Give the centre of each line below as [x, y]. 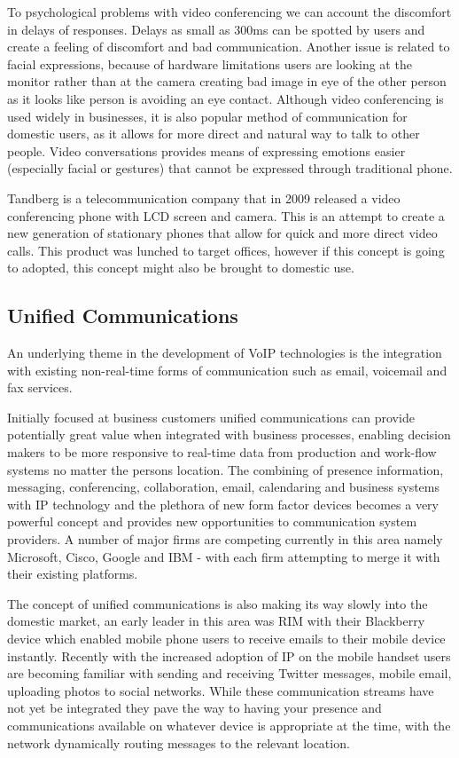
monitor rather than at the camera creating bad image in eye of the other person [227, 81]
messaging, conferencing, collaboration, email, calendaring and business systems [224, 487]
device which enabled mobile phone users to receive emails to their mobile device [226, 639]
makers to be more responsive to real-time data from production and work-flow [222, 452]
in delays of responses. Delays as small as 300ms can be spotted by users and [216, 29]
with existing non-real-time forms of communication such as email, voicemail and [227, 370]
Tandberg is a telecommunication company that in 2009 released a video [204, 197]
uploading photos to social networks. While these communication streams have [221, 690]
